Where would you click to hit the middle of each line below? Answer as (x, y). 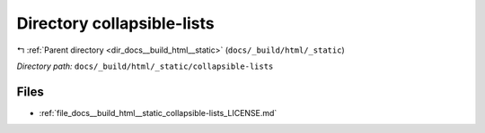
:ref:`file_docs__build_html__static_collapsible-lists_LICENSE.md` (158, 112)
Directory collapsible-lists (115, 23)
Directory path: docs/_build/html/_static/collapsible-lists (145, 66)
